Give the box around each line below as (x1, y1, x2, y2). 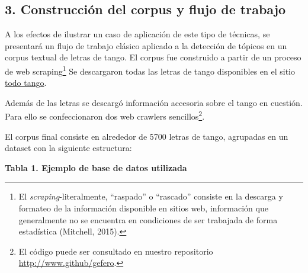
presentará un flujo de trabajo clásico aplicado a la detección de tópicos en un (5, 39, 287, 52)
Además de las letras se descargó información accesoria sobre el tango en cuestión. (5, 96, 303, 108)
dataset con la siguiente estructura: (5, 142, 132, 154)
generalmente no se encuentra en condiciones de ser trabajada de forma (18, 213, 278, 226)
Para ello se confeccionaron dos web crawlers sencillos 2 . (5, 108, 205, 123)
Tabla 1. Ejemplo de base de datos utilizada (5, 161, 187, 174)
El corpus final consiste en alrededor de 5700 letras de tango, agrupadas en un (5, 130, 288, 142)
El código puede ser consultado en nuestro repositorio (18, 245, 213, 257)
